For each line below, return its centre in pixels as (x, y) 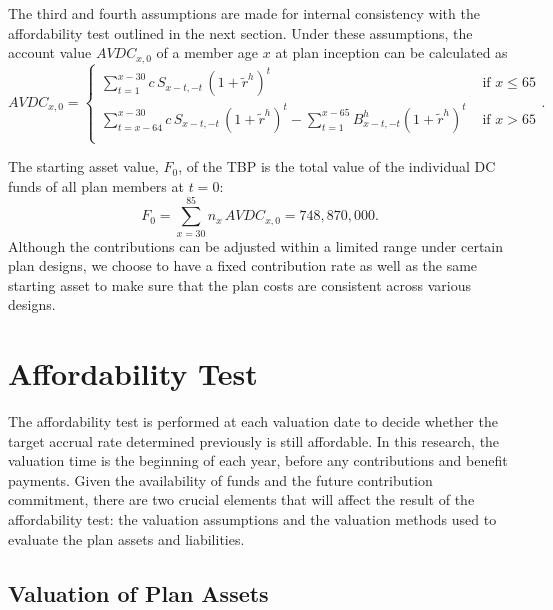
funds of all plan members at (96, 185)
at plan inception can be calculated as (391, 52)
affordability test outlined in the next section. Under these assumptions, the (240, 32)
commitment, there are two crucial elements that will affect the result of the (241, 499)
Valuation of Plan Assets (138, 592)
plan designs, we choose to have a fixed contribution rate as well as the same (243, 265)
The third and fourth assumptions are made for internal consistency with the (244, 13)
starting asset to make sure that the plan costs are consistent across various (239, 284)
